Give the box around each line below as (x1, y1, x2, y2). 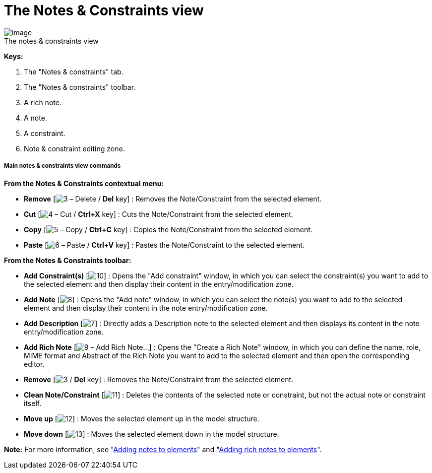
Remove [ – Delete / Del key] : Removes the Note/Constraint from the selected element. (24, 194, 322, 203)
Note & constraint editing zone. (24, 144, 125, 153)
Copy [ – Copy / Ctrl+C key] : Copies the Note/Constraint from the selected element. (24, 225, 312, 234)
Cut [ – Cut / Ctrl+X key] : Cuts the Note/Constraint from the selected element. (24, 209, 293, 218)
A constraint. (24, 129, 65, 137)
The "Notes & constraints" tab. (24, 67, 123, 76)
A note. (24, 113, 47, 122)
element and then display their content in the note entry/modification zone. (24, 303, 268, 312)
